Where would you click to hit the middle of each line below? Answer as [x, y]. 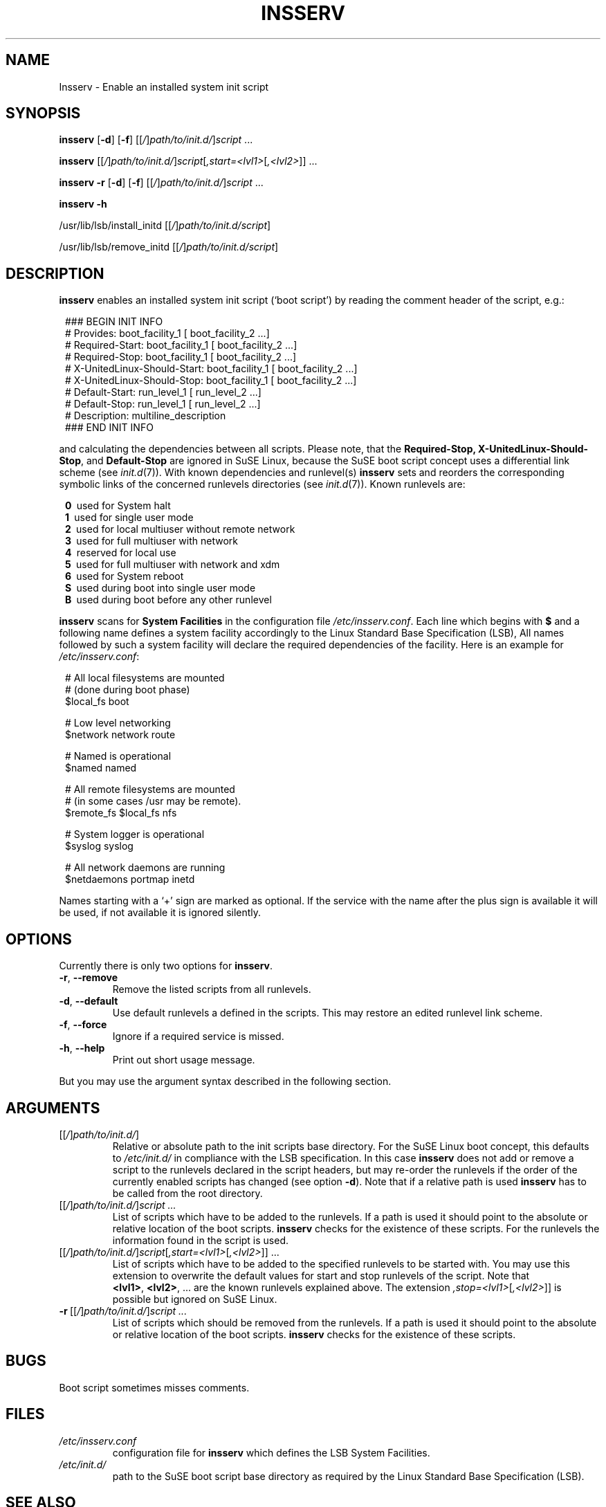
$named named [101, 768]
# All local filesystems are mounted [145, 678]
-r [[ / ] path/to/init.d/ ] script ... [123, 1310]
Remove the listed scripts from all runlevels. [212, 989]
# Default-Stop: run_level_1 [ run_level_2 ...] [163, 404]
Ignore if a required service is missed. [198, 1036]
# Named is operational [118, 756]
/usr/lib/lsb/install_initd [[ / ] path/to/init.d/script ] [165, 226]
